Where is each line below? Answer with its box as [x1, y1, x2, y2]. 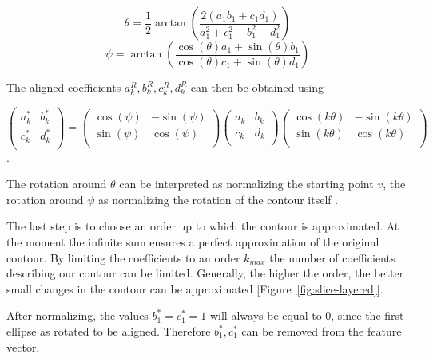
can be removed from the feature [241, 323, 402, 339]
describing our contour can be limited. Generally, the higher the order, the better [6, 265, 404, 281]
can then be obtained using [190, 79, 324, 95]
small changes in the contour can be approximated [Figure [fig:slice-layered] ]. [6, 280, 383, 297]
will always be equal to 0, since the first [209, 307, 404, 324]
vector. [6, 338, 40, 355]
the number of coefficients [269, 249, 395, 266]
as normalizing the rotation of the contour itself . [98, 191, 339, 207]
